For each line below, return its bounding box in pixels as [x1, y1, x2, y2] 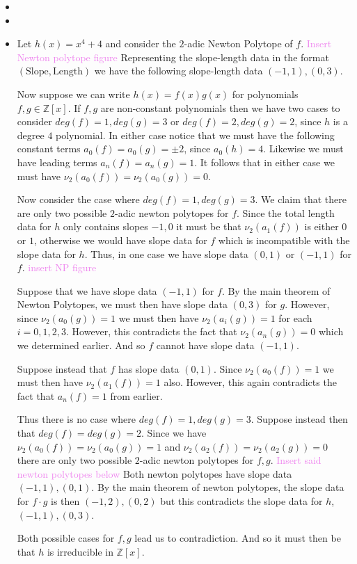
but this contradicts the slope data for [160, 494, 323, 508]
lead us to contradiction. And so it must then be [134, 531, 341, 545]
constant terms [17, 141, 81, 156]
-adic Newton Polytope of [184, 36, 293, 51]
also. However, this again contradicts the [164, 375, 337, 389]
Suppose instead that [17, 361, 107, 376]
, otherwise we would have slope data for [33, 232, 207, 247]
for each [278, 310, 312, 325]
